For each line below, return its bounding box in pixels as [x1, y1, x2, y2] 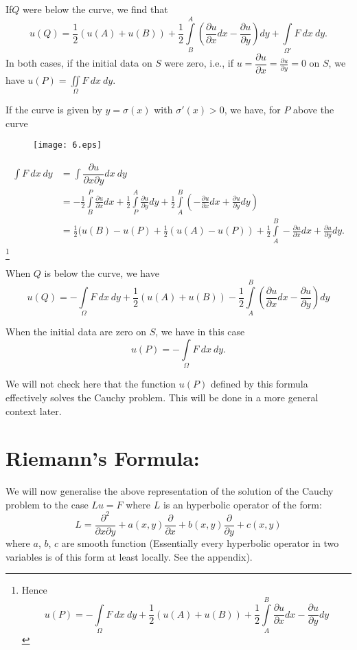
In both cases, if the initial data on [5, 56, 152, 70]
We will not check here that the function [5, 377, 176, 391]
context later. [5, 403, 62, 418]
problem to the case [5, 497, 89, 511]
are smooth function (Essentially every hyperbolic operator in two [61, 535, 339, 550]
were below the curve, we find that [23, 2, 168, 16]
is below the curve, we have [44, 265, 159, 280]
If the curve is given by [5, 102, 102, 117]
